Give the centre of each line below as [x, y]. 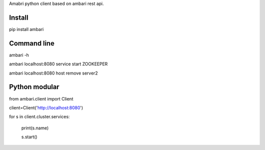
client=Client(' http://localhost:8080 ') [46, 107]
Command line [32, 43]
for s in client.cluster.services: [40, 117]
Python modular [34, 87]
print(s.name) [35, 128]
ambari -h [19, 55]
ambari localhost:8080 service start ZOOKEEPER [58, 64]
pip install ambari [26, 29]
